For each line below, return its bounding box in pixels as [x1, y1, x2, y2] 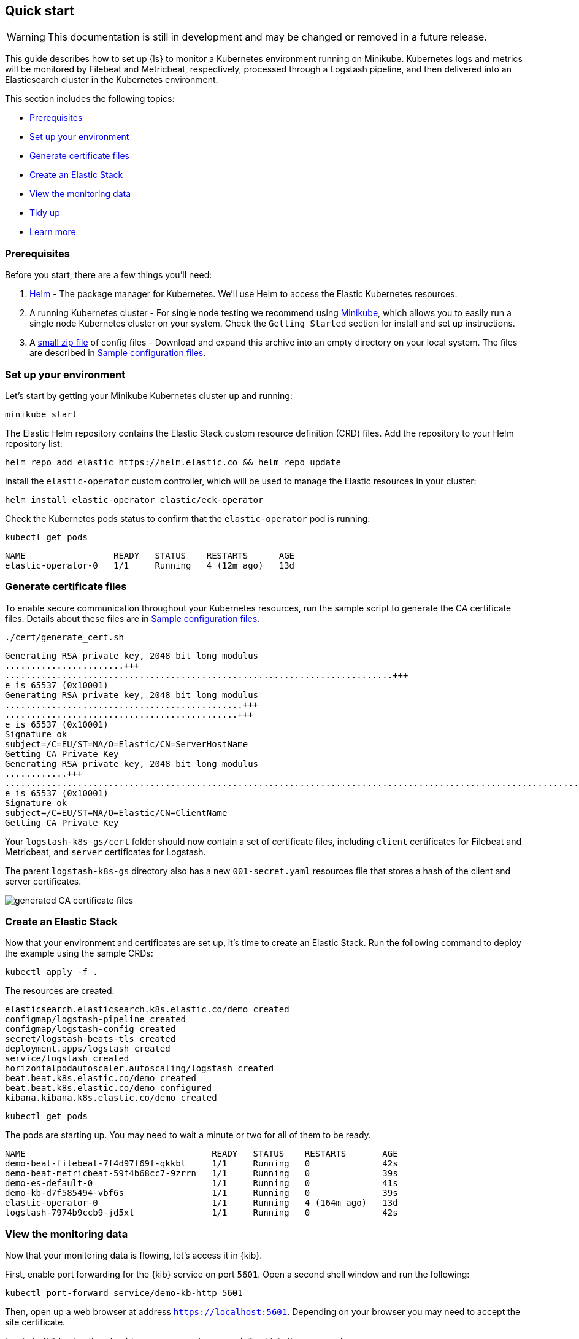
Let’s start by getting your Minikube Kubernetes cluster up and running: [5, 390, 293, 401]
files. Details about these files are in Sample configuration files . [5, 613, 260, 624]
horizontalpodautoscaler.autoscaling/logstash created [5, 1063, 274, 1074]
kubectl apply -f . [5, 967, 98, 977]
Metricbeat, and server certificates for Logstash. [5, 846, 206, 857]
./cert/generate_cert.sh [5, 632, 124, 642]
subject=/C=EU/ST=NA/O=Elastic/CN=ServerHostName [5, 739, 248, 749]
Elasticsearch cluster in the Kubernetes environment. [5, 74, 218, 85]
